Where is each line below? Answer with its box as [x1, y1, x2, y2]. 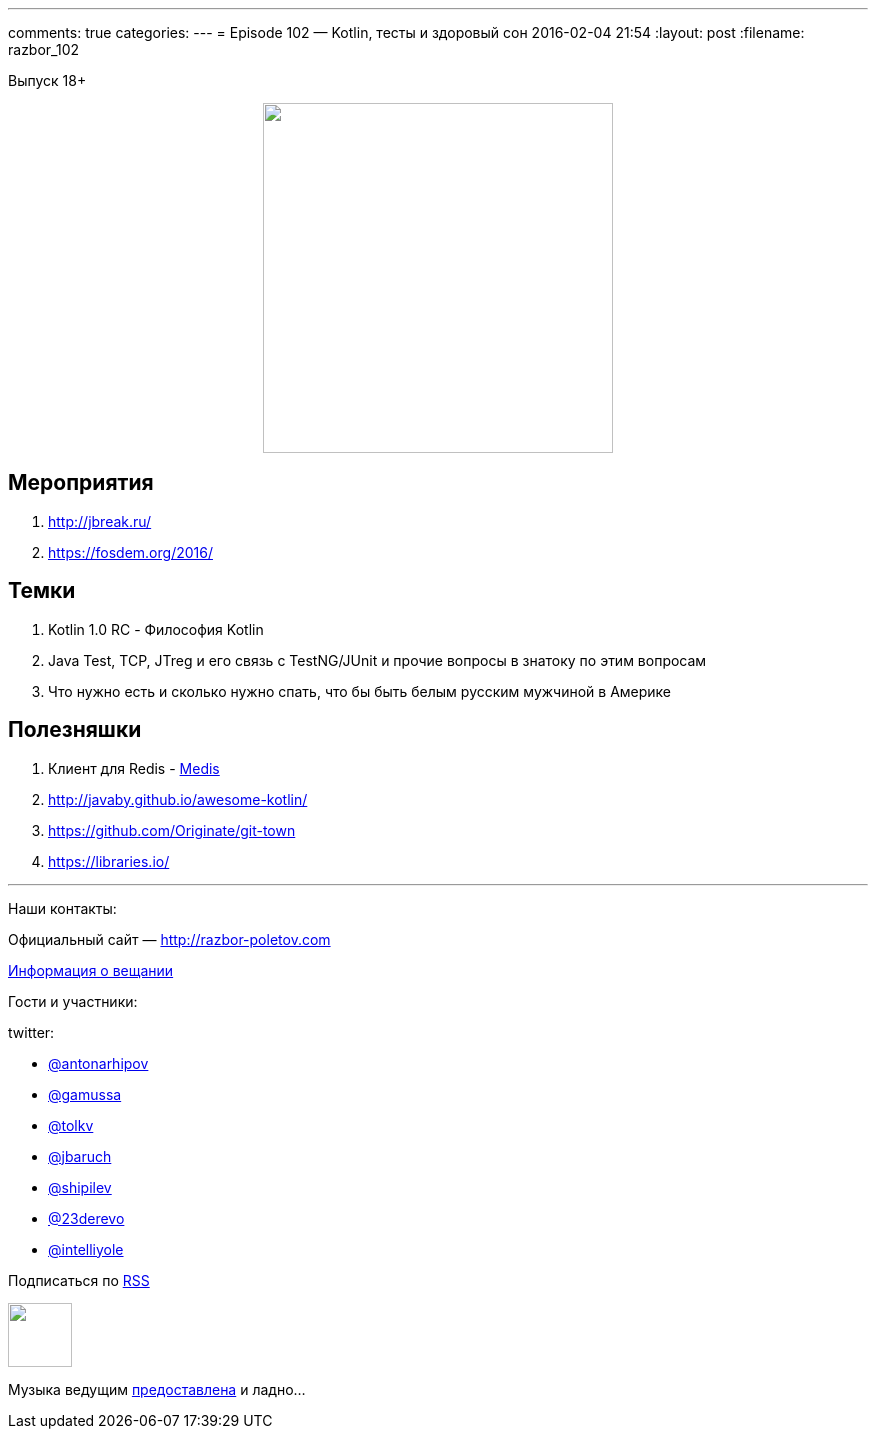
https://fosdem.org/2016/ [48, 543, 213, 561]
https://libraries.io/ [48, 852, 170, 870]
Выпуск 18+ [8, 72, 87, 89]
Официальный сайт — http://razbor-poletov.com [8, 930, 331, 948]
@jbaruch [48, 1147, 112, 1165]
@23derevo [48, 1209, 125, 1227]
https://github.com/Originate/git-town [48, 821, 296, 839]
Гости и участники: [8, 992, 138, 1010]
